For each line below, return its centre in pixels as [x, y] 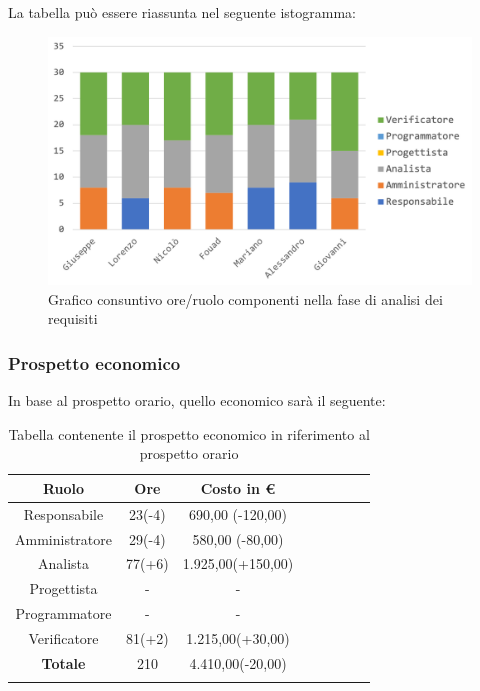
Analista [63, 563]
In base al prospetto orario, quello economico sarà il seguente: [197, 400]
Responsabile [63, 513]
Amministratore [63, 538]
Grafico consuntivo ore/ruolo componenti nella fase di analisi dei [245, 298]
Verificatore [63, 637]
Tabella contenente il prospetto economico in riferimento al [189, 433]
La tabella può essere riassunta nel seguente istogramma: [182, 12]
